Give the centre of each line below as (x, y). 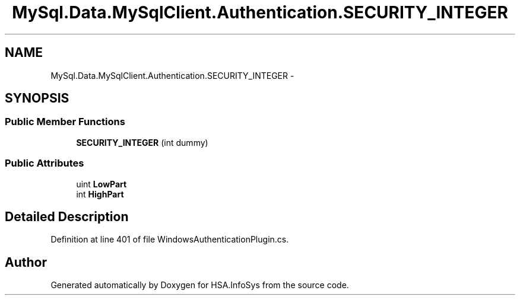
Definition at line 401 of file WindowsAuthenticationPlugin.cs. (170, 240)
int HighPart (100, 194)
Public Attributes (45, 163)
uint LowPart (102, 184)
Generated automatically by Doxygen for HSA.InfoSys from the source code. (200, 285)
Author (26, 262)
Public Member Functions (65, 122)
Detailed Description (67, 216)
